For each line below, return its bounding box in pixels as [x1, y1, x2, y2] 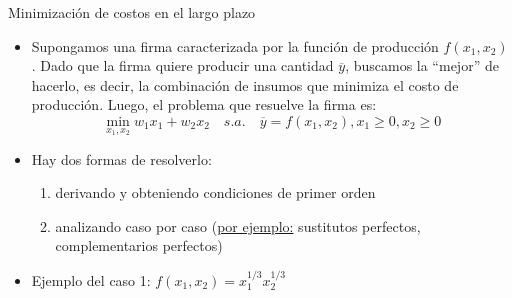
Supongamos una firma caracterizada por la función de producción [31, 35, 439, 56]
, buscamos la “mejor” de [345, 55, 499, 76]
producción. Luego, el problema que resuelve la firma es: [31, 94, 377, 115]
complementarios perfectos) [55, 235, 223, 256]
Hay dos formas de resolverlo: [31, 148, 212, 169]
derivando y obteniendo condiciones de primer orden [55, 182, 376, 203]
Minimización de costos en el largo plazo [8, 2, 256, 22]
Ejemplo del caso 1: [31, 269, 151, 290]
